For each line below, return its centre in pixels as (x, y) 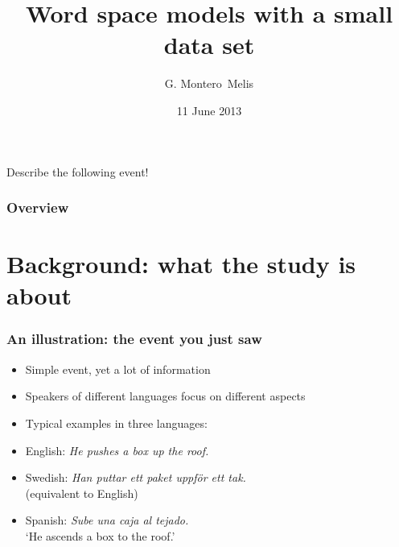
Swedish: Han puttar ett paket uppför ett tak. (136, 477)
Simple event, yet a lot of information (118, 369)
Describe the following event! (78, 171)
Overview (38, 207)
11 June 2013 (209, 110)
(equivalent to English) (82, 493)
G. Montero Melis (209, 83)
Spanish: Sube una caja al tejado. (107, 520)
